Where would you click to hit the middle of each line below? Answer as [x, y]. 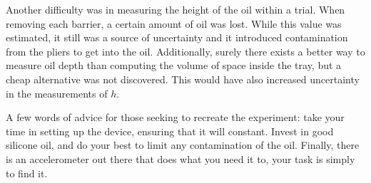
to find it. [27, 173]
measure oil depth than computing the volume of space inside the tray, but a [174, 65]
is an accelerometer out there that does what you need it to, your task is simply [181, 158]
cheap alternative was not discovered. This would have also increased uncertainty [183, 79]
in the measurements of [57, 93]
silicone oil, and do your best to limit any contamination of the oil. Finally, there [183, 145]
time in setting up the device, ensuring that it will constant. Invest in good [170, 131]
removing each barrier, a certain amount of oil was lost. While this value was [174, 23]
